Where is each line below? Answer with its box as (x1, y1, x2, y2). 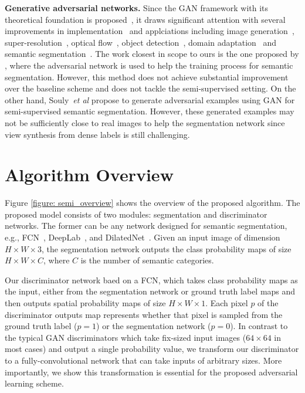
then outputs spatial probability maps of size (5, 297, 166, 309)
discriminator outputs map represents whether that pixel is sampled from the (5, 308, 283, 320)
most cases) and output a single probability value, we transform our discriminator (5, 343, 299, 355)
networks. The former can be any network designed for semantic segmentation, (5, 219, 287, 232)
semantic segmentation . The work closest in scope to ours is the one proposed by (5, 48, 299, 60)
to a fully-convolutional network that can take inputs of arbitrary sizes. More (5, 354, 282, 366)
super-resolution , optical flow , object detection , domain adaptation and (5, 36, 277, 48)
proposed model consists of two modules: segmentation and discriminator (5, 208, 267, 220)
